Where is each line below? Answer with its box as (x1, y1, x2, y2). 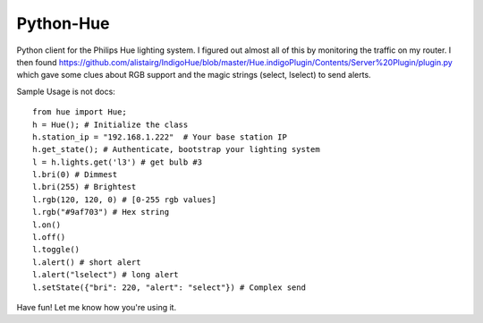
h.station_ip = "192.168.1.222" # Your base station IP (32, 132, 288, 142)
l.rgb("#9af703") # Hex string (32, 207, 170, 217)
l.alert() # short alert (32, 257, 141, 268)
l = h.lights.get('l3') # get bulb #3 (32, 157, 203, 167)
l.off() (32, 233, 66, 242)
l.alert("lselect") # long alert (32, 269, 179, 280)
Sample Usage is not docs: (16, 86, 115, 97)
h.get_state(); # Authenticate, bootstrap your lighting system (32, 144, 321, 155)
